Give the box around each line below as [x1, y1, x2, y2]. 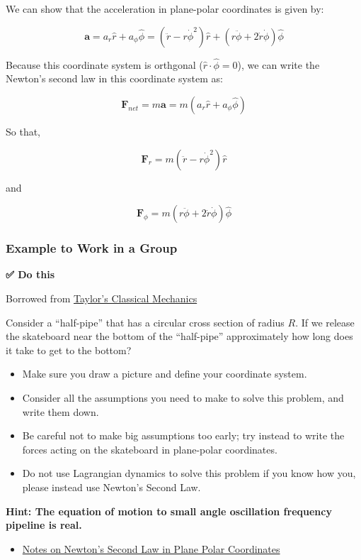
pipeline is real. [6, 517, 82, 532]
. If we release [295, 314, 355, 329]
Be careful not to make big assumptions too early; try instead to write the [22, 428, 345, 443]
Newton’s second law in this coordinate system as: [6, 71, 223, 86]
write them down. [22, 404, 99, 419]
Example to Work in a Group [6, 239, 178, 257]
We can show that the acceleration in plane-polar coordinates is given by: [6, 1, 324, 16]
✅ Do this [6, 267, 55, 282]
